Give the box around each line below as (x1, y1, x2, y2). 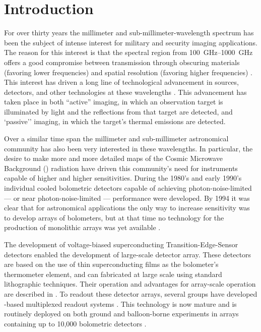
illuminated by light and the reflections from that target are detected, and (4, 106, 233, 117)
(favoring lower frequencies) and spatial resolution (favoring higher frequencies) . (4, 67, 252, 77)
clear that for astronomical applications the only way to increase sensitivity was (4, 202, 250, 213)
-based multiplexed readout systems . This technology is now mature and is (4, 298, 237, 309)
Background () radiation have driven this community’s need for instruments (4, 162, 238, 173)
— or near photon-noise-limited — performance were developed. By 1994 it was (4, 192, 250, 203)
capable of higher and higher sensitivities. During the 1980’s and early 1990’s (4, 173, 242, 183)
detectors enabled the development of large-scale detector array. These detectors (4, 249, 251, 259)
